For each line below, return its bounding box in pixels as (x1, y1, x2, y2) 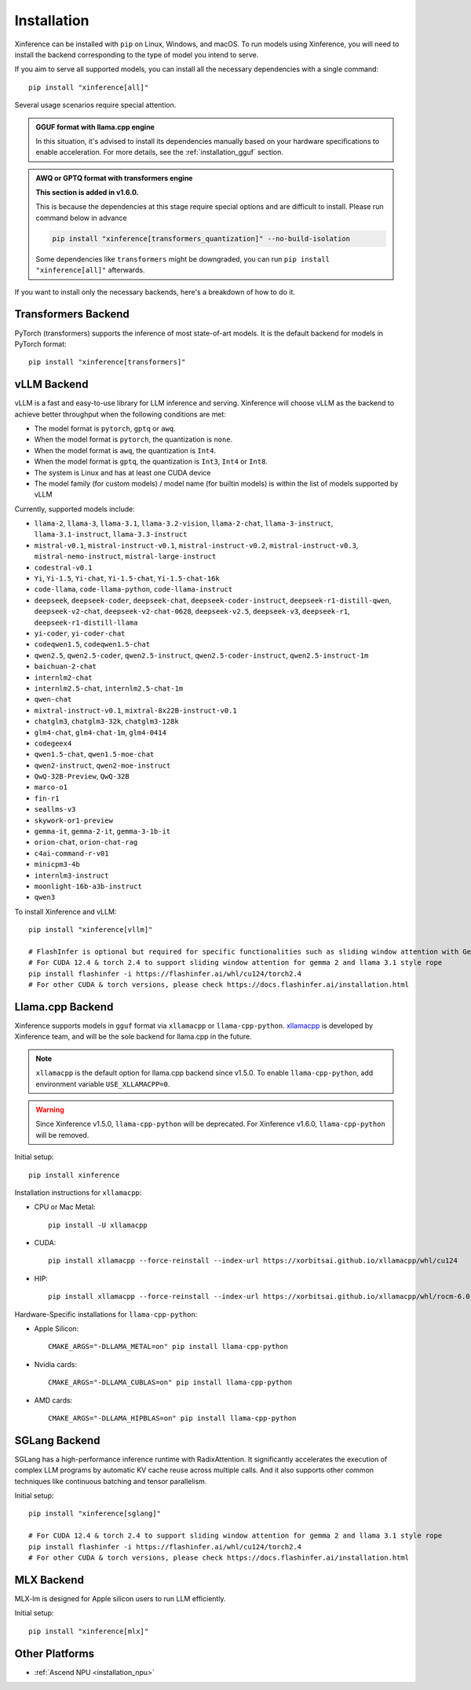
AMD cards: (34, 1395, 73, 1405)
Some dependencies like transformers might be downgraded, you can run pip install (35, 254, 330, 263)
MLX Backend (14, 1573, 84, 1586)
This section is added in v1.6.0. (35, 188, 139, 197)
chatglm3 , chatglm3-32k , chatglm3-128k (34, 717, 180, 726)
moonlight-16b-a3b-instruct (34, 882, 143, 891)
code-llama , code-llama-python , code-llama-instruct (34, 585, 233, 594)
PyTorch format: (14, 339, 67, 349)
